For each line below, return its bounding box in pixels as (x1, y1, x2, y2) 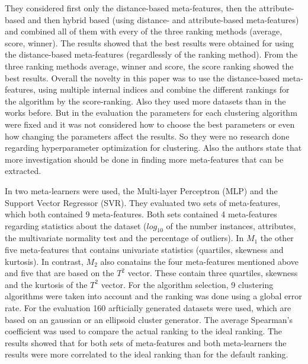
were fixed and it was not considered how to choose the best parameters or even (5, 118, 295, 130)
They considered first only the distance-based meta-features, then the (5, 2, 256, 14)
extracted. (5, 164, 41, 177)
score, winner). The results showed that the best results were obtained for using (5, 36, 294, 49)
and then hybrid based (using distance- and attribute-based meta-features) (27, 13, 299, 26)
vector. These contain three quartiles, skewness (127, 267, 298, 279)
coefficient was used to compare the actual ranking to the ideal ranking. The (5, 325, 283, 337)
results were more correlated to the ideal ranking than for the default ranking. (5, 348, 288, 360)
